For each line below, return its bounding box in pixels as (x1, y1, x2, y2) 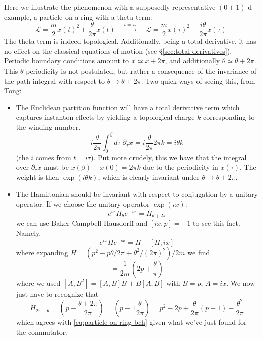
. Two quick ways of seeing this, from (141, 75, 255, 86)
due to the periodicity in (143, 162, 218, 172)
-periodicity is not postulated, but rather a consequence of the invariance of (23, 65, 256, 76)
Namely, (16, 227, 41, 238)
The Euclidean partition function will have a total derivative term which (16, 102, 240, 112)
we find (187, 247, 210, 257)
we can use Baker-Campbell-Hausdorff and (16, 218, 148, 228)
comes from (35, 152, 71, 162)
